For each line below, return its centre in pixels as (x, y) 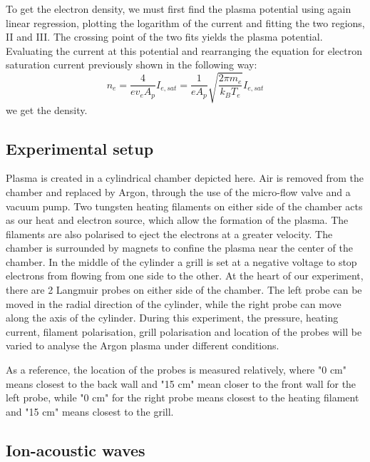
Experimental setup (80, 148)
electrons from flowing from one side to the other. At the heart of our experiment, (185, 276)
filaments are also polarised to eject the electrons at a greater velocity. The (169, 233)
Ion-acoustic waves (76, 450)
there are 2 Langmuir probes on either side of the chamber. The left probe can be (184, 290)
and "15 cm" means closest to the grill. (90, 411)
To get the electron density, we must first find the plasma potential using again (179, 9)
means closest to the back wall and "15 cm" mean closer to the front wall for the (181, 383)
